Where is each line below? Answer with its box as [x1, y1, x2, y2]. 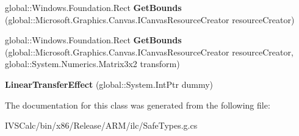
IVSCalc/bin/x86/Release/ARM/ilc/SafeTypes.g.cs [5, 119, 198, 132]
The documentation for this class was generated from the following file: [5, 98, 270, 111]
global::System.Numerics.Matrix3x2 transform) [5, 57, 180, 70]
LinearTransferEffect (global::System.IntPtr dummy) [5, 77, 213, 90]
